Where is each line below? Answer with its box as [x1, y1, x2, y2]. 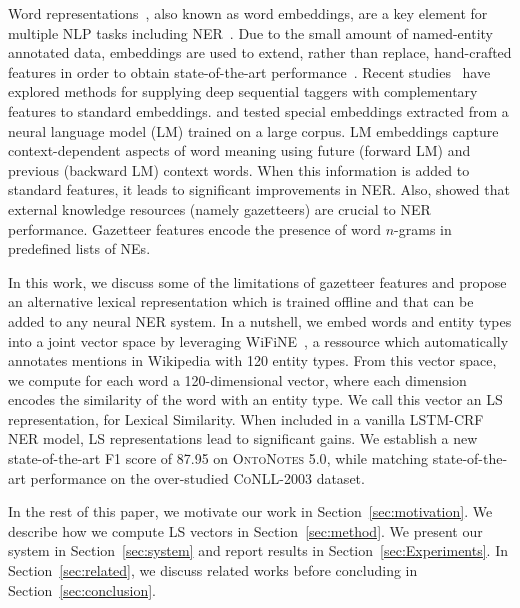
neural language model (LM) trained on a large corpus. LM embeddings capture [8, 120, 499, 141]
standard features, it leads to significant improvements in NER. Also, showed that [8, 179, 510, 200]
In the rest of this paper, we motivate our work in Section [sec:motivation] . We [8, 501, 493, 522]
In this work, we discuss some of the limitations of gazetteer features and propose [8, 271, 507, 292]
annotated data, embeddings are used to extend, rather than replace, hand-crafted [8, 42, 512, 63]
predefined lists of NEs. [8, 238, 151, 259]
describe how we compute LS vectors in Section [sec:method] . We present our [8, 520, 483, 541]
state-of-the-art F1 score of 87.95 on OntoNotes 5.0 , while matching [8, 448, 429, 469]
